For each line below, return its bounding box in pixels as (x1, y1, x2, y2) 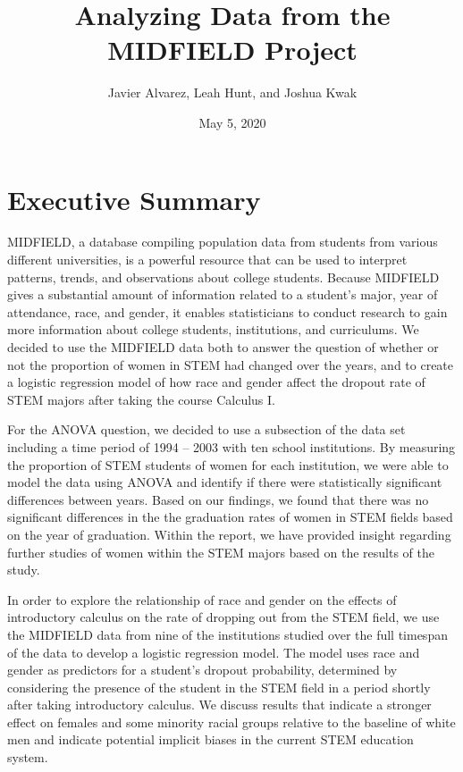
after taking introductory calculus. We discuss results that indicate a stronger (7, 695, 432, 714)
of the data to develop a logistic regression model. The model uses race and (7, 642, 420, 661)
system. (7, 748, 48, 767)
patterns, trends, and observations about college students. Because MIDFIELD (7, 267, 440, 286)
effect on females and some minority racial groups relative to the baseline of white (7, 712, 456, 731)
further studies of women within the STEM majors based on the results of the (7, 542, 434, 561)
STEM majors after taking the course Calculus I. (7, 390, 275, 408)
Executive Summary (7, 180, 261, 217)
